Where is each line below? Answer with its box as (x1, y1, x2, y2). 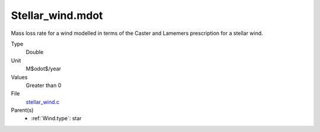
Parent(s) (11, 107, 34, 114)
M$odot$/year (25, 65, 62, 72)
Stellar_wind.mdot (11, 9, 103, 22)
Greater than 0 (25, 82, 62, 89)
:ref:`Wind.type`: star (31, 115, 82, 122)
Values (11, 73, 28, 81)
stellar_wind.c (25, 98, 60, 105)
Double (25, 49, 44, 56)
